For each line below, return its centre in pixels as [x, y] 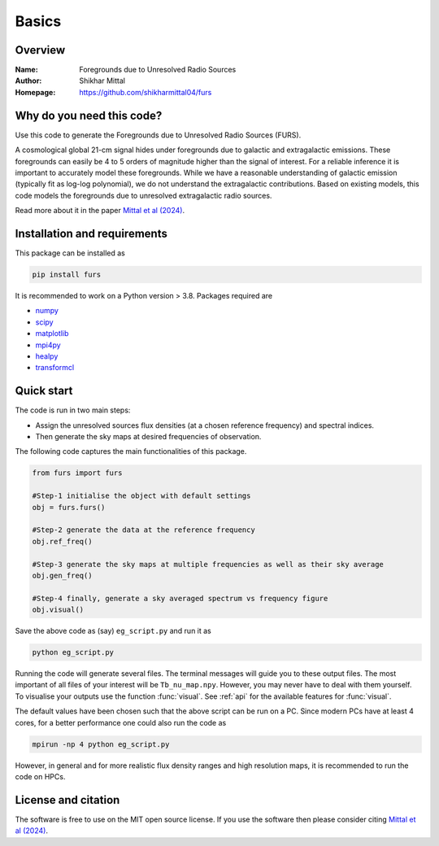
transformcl [55, 368]
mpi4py [48, 345]
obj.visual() [58, 610]
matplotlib [52, 334]
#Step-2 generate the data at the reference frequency [143, 530]
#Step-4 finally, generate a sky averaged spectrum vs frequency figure [180, 598]
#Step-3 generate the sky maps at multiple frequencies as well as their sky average [208, 564]
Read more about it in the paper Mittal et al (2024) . [100, 211]
